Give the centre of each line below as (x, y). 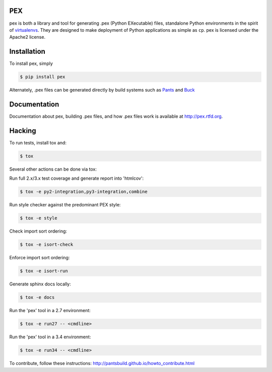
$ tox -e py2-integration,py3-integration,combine (84, 192)
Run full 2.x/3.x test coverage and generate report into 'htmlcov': (77, 178)
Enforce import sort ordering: (40, 258)
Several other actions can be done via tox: (53, 169)
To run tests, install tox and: (38, 142)
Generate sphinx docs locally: (40, 284)
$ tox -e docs (37, 297)
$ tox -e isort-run (44, 271)
